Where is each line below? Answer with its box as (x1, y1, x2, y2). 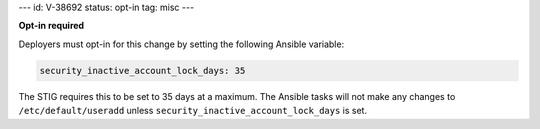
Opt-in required (18, 20, 85, 32)
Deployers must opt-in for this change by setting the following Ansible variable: (18, 38, 345, 50)
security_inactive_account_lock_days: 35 (39, 65, 246, 76)
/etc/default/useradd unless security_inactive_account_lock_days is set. (18, 105, 368, 117)
